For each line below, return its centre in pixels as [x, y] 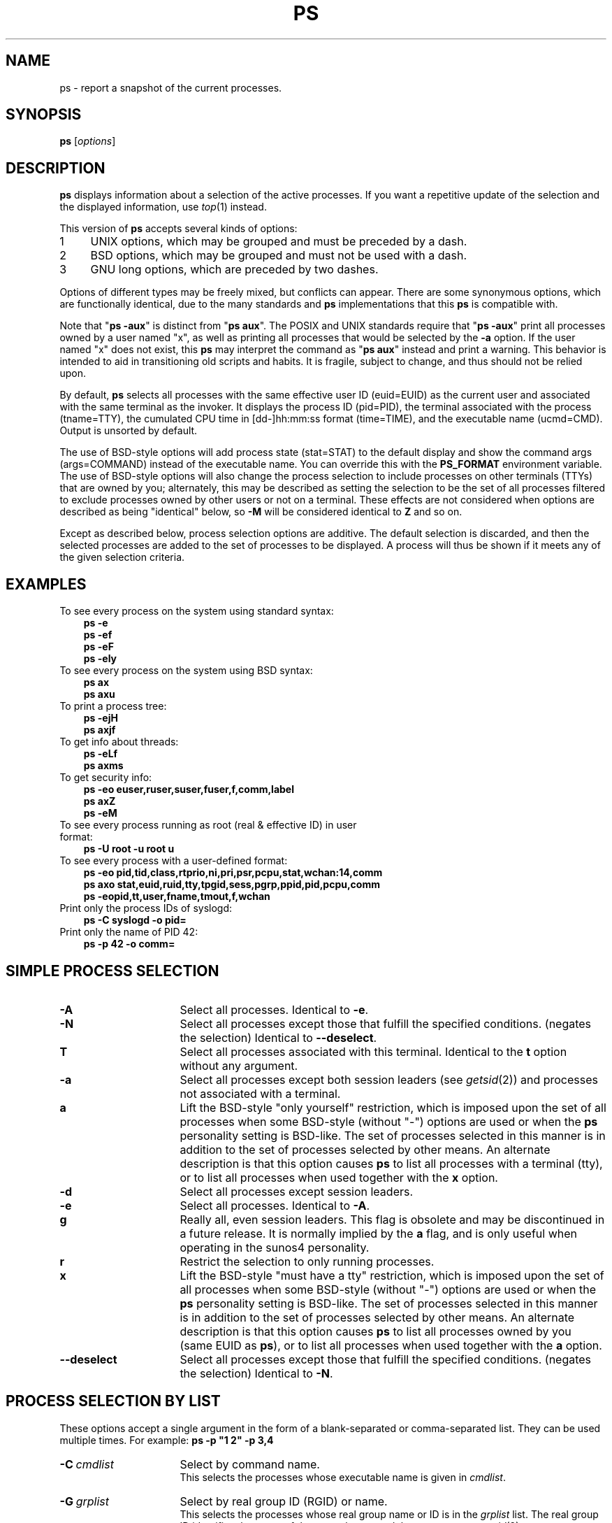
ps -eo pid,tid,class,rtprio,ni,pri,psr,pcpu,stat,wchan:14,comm [233, 873]
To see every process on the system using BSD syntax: [186, 671]
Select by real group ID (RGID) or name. [284, 1501]
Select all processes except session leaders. [297, 1191]
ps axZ [100, 801]
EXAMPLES [46, 584]
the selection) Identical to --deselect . [278, 1037]
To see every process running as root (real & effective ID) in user [208, 825]
